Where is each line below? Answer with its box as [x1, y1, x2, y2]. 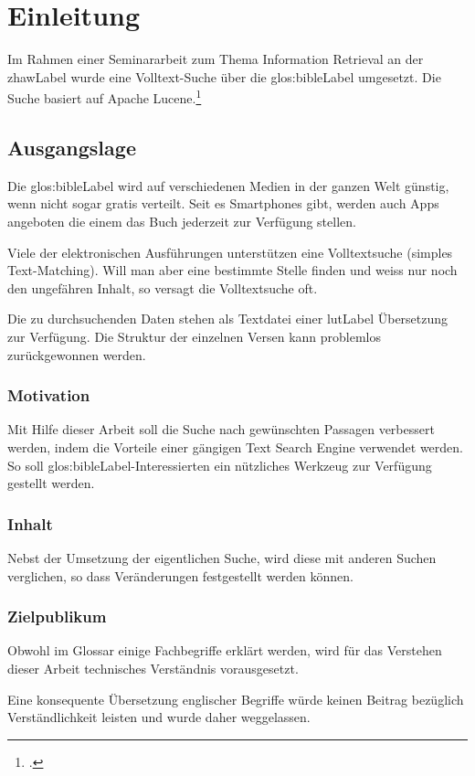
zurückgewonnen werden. [7, 345, 146, 364]
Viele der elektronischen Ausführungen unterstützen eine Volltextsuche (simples [7, 242, 453, 261]
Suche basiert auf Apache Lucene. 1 [7, 86, 202, 107]
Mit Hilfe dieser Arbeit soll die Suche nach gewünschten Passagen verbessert [7, 420, 435, 439]
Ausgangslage [7, 133, 136, 161]
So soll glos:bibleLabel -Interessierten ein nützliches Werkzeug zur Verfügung [7, 455, 432, 474]
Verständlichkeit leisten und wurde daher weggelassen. [7, 707, 311, 727]
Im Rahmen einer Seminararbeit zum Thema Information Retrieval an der [7, 49, 424, 69]
